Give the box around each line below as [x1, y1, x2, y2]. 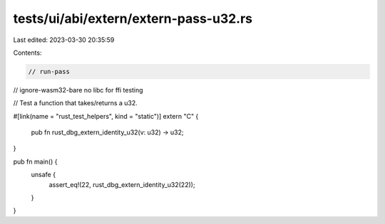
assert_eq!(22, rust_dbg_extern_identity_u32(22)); [48, 180, 195, 188]
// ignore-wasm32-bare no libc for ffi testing [13, 85, 143, 94]
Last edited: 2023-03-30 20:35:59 [13, 36, 115, 44]
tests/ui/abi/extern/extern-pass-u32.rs [13, 11, 253, 26]
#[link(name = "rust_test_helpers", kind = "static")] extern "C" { [13, 112, 199, 120]
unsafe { [31, 171, 56, 179]
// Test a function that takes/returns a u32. [13, 99, 138, 107]
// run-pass [28, 68, 71, 75]
